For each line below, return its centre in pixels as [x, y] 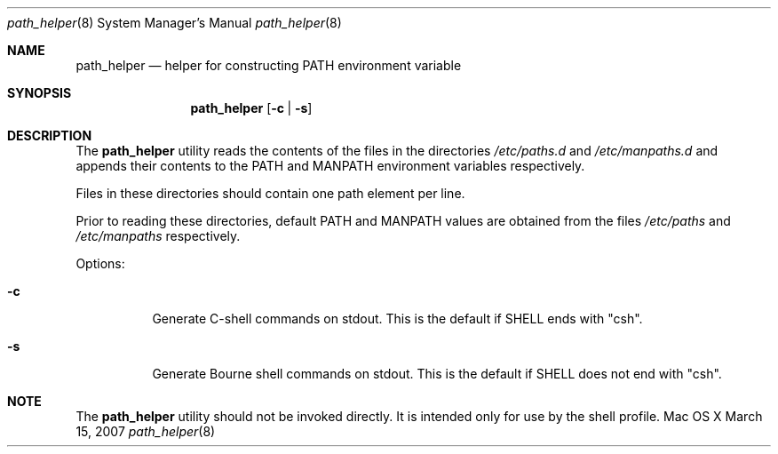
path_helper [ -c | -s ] [251, 108]
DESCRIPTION [50, 135]
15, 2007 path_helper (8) [146, 431]
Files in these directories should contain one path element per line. [270, 193]
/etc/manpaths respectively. [158, 236]
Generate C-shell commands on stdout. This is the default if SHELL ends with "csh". [397, 319]
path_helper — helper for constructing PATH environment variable [269, 65]
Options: [100, 263]
